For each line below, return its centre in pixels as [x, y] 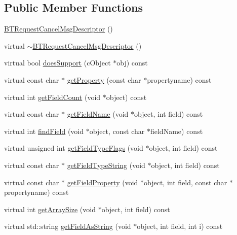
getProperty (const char [104, 79]
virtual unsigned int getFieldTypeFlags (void [74, 148]
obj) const [132, 63]
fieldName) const [176, 131]
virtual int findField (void [44, 131]
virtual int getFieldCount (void [52, 97]
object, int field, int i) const [180, 226]
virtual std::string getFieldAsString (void [68, 226]
